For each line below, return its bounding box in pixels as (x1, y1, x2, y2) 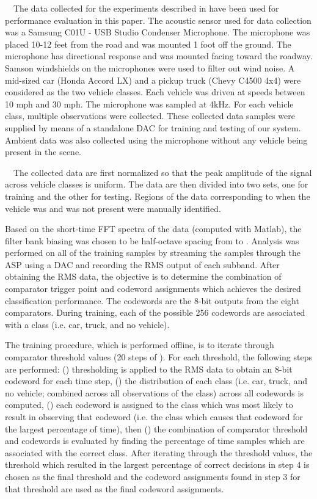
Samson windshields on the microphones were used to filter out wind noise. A (5, 61, 295, 74)
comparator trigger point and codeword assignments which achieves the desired (5, 282, 301, 295)
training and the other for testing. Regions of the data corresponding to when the (5, 189, 310, 202)
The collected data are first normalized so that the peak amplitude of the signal (13, 166, 312, 178)
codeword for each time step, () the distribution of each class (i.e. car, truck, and (5, 374, 308, 387)
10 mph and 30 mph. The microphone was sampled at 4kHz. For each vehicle (5, 97, 294, 110)
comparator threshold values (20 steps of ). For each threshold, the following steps (5, 351, 312, 363)
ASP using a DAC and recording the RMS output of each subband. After (5, 258, 280, 271)
